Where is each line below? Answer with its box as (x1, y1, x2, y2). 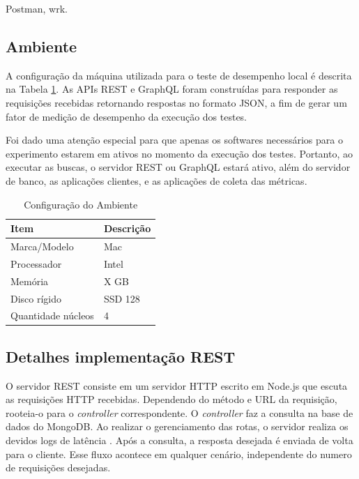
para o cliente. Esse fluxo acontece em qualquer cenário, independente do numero (6, 446, 352, 461)
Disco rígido (10, 291, 62, 305)
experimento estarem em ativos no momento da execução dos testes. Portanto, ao (6, 146, 353, 160)
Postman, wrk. (6, 1, 68, 15)
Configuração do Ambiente (24, 197, 138, 211)
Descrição (103, 221, 151, 236)
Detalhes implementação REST (6, 345, 236, 367)
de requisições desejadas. (6, 460, 111, 475)
